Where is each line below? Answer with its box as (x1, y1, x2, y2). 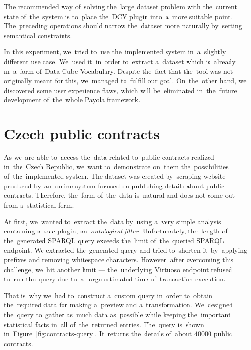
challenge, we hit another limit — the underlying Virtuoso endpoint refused (4, 264, 232, 274)
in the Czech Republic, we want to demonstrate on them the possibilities (4, 161, 229, 171)
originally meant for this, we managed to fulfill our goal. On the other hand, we (4, 75, 247, 86)
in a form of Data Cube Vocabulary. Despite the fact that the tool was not (4, 66, 233, 76)
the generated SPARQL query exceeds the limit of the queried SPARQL (4, 235, 224, 245)
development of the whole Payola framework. (4, 94, 141, 105)
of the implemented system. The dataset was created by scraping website (4, 171, 226, 181)
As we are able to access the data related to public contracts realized (4, 152, 214, 162)
